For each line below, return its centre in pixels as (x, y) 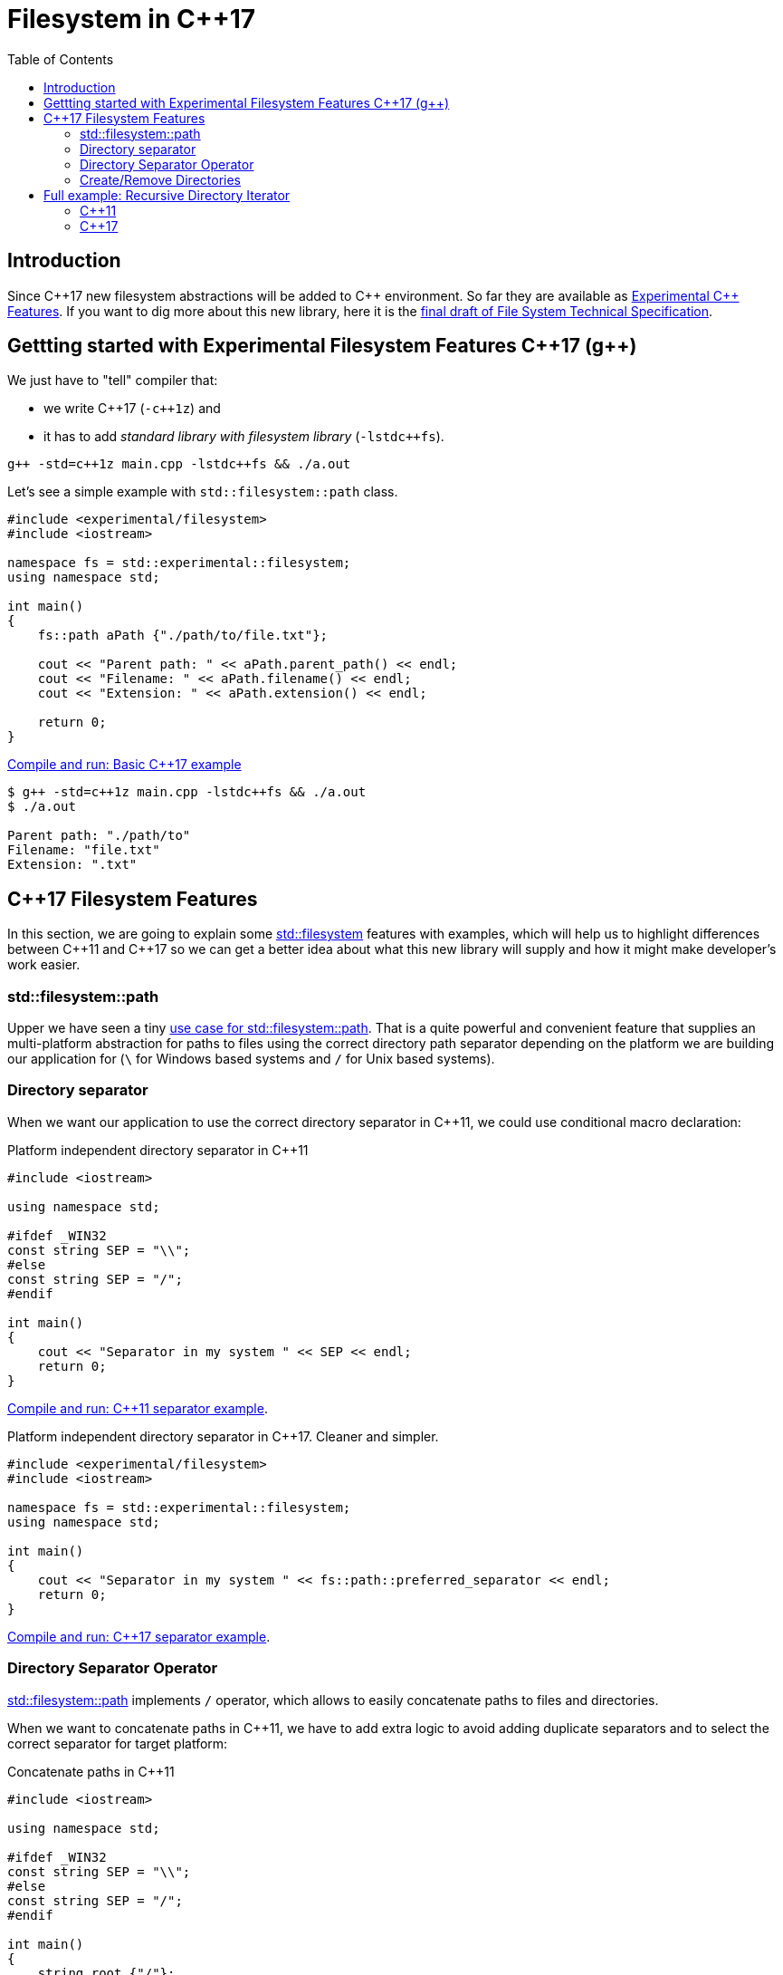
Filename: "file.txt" (84, 850)
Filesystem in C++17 (132, 19)
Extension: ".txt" (72, 865)
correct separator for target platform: (118, 1743)
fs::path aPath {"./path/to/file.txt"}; (183, 636)
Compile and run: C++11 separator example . (138, 1408)
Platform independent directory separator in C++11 (158, 1150)
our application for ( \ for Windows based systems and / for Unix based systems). (251, 1059)
